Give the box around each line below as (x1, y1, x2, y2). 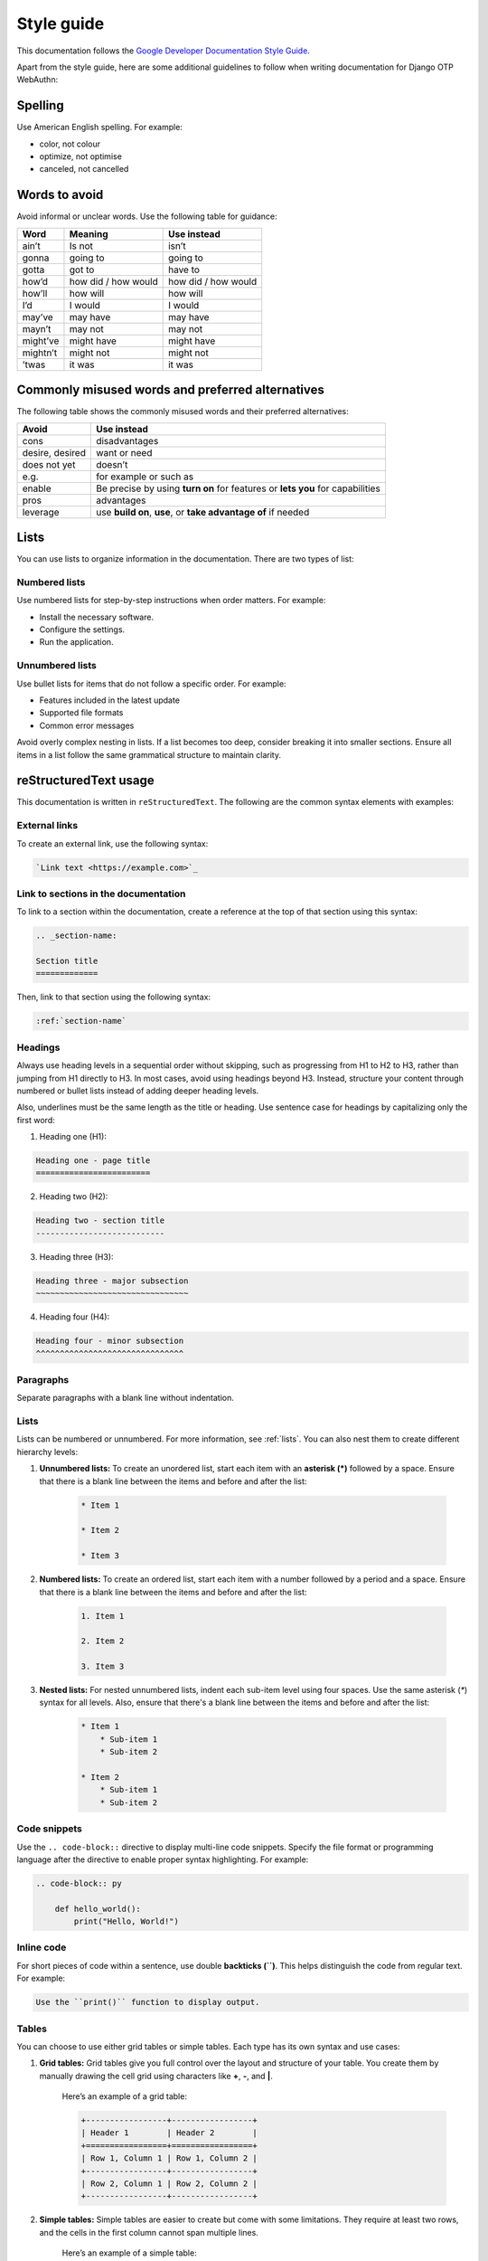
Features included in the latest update (39, 695, 181, 705)
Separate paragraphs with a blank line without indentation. (16, 1393, 235, 1404)
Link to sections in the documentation (16, 887, 186, 900)
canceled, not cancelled (39, 164, 129, 175)
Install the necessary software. (39, 611, 154, 622)
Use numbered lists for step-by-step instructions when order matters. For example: (16, 595, 326, 606)
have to (167, 263, 201, 276)
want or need (96, 446, 153, 459)
